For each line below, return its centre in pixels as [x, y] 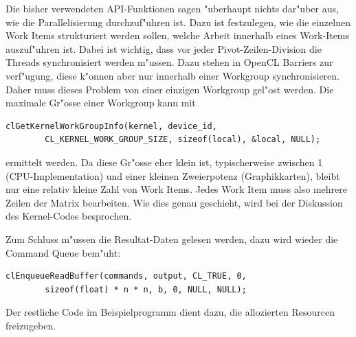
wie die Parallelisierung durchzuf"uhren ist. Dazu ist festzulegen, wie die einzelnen [178, 22]
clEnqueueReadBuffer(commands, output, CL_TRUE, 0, [126, 276]
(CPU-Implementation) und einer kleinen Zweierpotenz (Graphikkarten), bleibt [173, 175]
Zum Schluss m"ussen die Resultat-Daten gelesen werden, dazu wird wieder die [172, 239]
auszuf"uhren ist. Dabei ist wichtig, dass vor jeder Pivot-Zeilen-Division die [164, 48]
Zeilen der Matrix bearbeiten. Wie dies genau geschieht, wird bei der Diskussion [174, 202]
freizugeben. [31, 325]
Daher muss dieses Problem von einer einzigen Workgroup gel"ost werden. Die [170, 89]
